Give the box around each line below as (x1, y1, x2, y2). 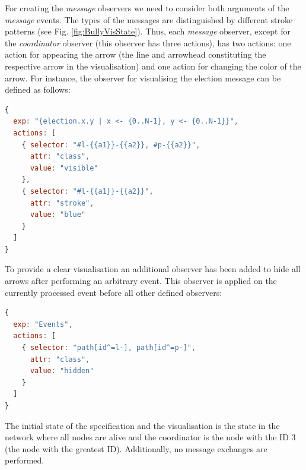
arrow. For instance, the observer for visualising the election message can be (5, 71, 281, 84)
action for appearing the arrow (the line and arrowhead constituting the (5, 48, 266, 61)
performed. (5, 454, 44, 466)
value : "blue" (30, 210, 86, 219)
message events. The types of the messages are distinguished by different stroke (5, 13, 293, 26)
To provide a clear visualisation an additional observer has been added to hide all (5, 263, 301, 275)
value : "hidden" (30, 367, 94, 376)
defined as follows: (5, 83, 71, 96)
